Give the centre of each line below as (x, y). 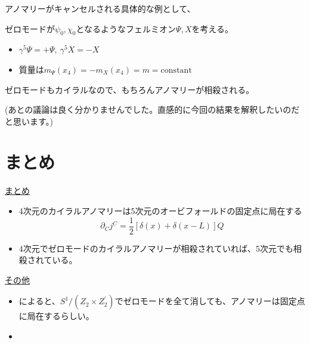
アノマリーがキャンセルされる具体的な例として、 (100, 8)
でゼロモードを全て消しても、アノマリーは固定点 (210, 301)
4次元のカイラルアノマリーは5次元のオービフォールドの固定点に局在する (160, 211)
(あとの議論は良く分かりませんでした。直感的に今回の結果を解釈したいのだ (152, 109)
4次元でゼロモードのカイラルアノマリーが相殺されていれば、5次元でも (156, 248)
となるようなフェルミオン (126, 28)
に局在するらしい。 (56, 316)
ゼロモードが (30, 28)
